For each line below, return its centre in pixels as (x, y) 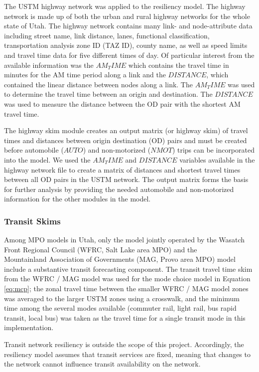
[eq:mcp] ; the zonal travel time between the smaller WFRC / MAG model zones (126, 288)
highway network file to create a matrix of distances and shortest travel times (122, 169)
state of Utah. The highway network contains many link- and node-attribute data (128, 26)
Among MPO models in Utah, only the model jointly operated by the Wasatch (125, 240)
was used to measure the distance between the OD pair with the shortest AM (122, 103)
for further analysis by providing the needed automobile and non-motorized (119, 189)
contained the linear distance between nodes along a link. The (98, 84)
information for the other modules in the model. (77, 199)
